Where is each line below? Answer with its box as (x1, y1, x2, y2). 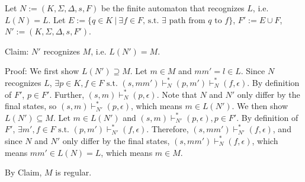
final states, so (5, 100, 57, 112)
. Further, (49, 88, 85, 100)
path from (169, 16, 206, 25)
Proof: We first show (5, 65, 79, 77)
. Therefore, (146, 123, 189, 135)
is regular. (55, 166, 92, 178)
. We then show (232, 100, 288, 112)
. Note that (156, 88, 197, 100)
